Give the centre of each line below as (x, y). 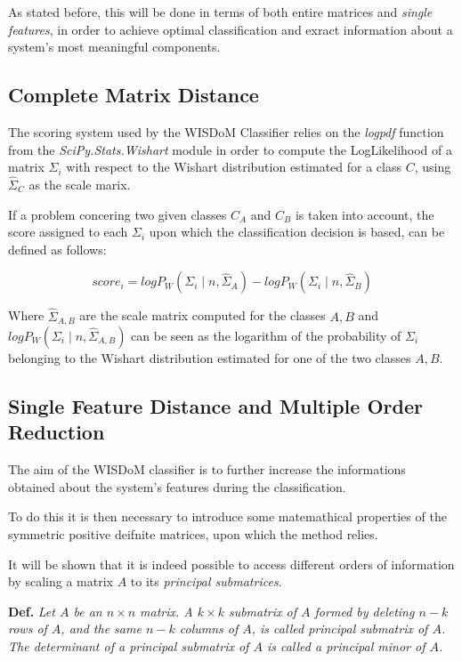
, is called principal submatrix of (340, 629)
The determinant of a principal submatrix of (129, 645)
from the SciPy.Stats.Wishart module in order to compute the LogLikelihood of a (231, 149)
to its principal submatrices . (206, 581)
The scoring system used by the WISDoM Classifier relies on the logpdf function (226, 131)
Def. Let (32, 611)
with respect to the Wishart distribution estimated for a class (234, 167)
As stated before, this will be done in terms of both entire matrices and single (220, 12)
